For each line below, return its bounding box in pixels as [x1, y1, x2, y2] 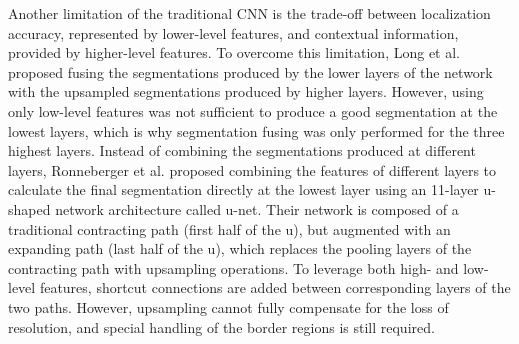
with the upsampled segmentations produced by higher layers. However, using [8, 81, 484, 102]
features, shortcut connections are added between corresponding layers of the [39, 277, 511, 298]
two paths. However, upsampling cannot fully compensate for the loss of [8, 296, 449, 317]
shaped [8, 198, 51, 219]
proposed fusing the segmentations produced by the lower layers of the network [8, 61, 493, 82]
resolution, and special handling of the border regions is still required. [8, 316, 435, 337]
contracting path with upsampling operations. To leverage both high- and [8, 257, 459, 278]
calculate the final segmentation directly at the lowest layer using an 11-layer [8, 179, 479, 200]
